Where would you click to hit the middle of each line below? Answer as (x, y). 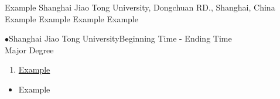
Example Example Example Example (71, 18)
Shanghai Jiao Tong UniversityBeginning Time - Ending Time (120, 38)
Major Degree (29, 49)
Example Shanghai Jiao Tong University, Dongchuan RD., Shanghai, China (140, 7)
